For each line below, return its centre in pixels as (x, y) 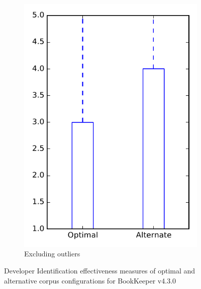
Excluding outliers (52, 254)
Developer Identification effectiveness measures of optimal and (100, 270)
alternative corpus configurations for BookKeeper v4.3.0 (90, 280)
